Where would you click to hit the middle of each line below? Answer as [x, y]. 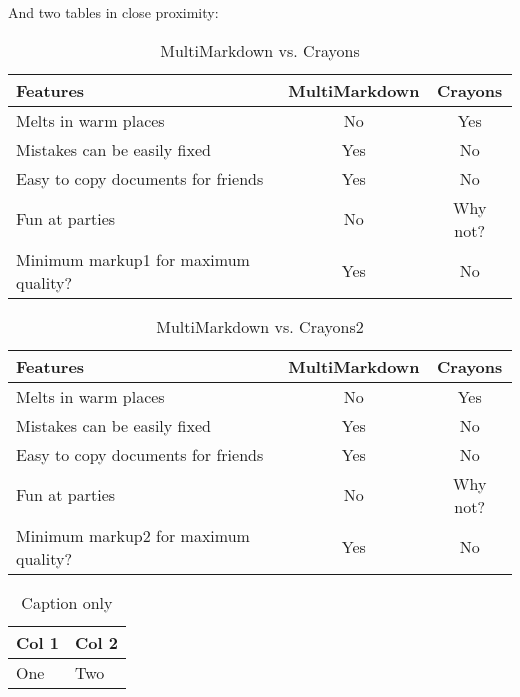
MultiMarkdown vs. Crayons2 [260, 326]
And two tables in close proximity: [113, 12]
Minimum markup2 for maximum [133, 535]
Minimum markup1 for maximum [133, 259]
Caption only [67, 602]
